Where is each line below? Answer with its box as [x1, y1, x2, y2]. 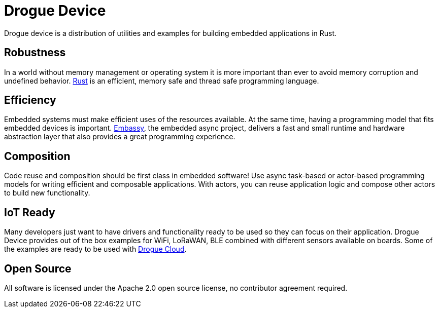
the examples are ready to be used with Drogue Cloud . [4, 245, 187, 254]
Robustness [4, 46, 66, 59]
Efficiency [4, 94, 56, 107]
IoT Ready [4, 206, 55, 219]
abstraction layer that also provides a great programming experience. [4, 132, 235, 141]
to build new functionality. [4, 188, 90, 198]
